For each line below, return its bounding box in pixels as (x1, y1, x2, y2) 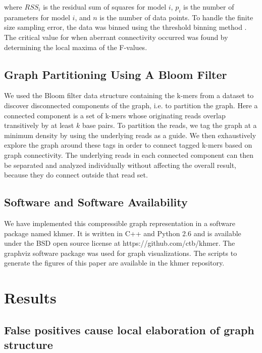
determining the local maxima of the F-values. (4, 41, 147, 52)
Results (4, 287, 57, 308)
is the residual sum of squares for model (43, 2, 167, 12)
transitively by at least (4, 120, 74, 130)
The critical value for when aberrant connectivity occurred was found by (4, 31, 228, 42)
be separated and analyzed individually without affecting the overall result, (4, 159, 236, 170)
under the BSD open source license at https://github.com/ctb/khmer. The (4, 238, 235, 248)
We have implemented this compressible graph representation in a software (4, 217, 235, 228)
